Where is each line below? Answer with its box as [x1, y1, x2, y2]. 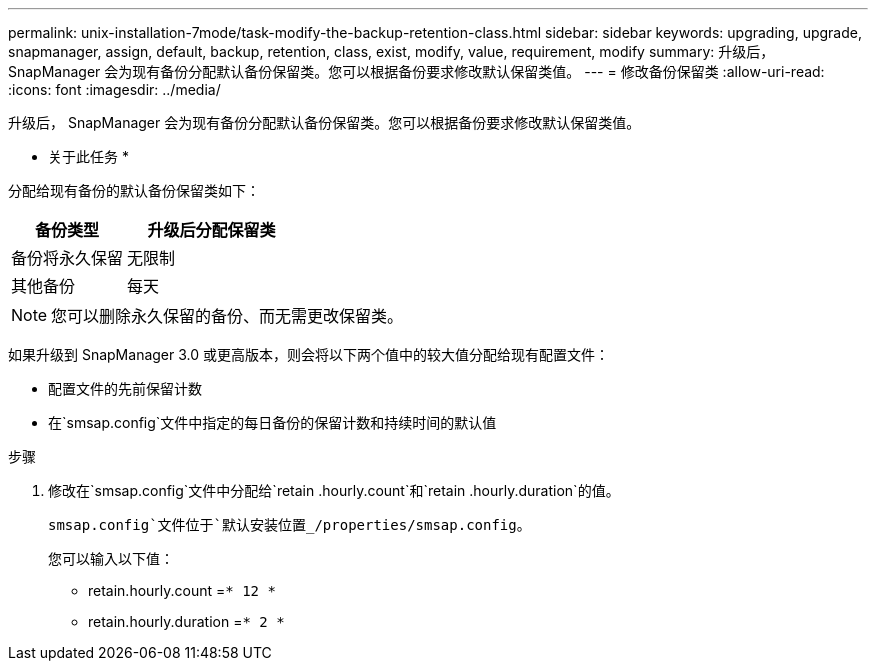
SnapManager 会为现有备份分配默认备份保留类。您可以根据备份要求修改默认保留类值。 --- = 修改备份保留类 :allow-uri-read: [8, 63, 825, 80]
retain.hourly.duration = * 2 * [88, 613, 285, 630]
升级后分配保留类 [147, 220, 276, 240]
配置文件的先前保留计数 [48, 380, 202, 397]
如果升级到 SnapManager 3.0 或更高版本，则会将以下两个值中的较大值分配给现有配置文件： [8, 346, 609, 363]
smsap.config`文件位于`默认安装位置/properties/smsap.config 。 [48, 516, 531, 533]
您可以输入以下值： [48, 550, 174, 567]
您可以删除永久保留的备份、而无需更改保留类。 [51, 306, 404, 326]
